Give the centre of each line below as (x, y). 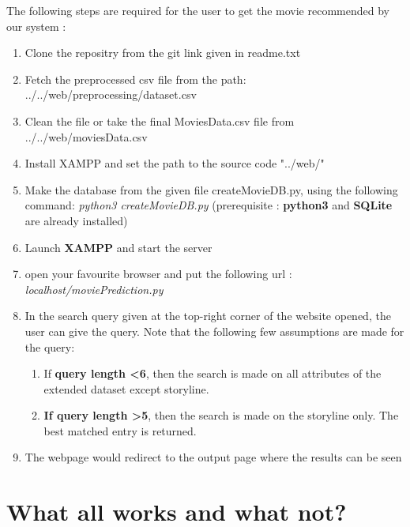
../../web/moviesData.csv (86, 136)
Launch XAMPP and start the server (118, 247)
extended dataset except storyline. (126, 388)
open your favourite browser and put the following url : (158, 274)
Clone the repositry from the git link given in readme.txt (163, 53)
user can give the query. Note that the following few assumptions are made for (214, 331)
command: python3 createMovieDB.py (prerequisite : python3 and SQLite (209, 205)
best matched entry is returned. (120, 430)
